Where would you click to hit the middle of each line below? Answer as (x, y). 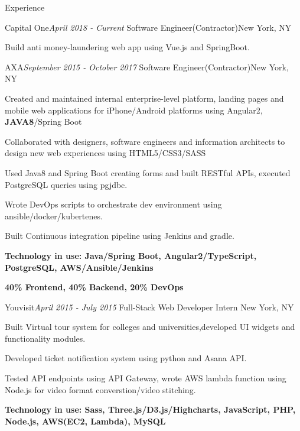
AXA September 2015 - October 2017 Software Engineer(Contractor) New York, (147, 67)
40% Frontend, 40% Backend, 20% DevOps (94, 287)
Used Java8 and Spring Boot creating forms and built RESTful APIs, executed (148, 172)
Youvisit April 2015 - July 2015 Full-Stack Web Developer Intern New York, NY (149, 307)
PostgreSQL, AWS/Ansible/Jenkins (79, 267)
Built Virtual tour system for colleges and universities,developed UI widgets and (150, 327)
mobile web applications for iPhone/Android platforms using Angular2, (134, 110)
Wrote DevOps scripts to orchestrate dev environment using (113, 204)
